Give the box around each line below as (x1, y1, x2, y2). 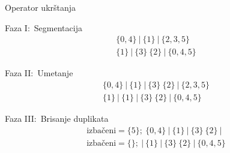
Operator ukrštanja (5, 1, 76, 13)
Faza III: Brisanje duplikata (5, 112, 109, 124)
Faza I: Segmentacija (5, 21, 82, 34)
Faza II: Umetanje (5, 67, 73, 79)
